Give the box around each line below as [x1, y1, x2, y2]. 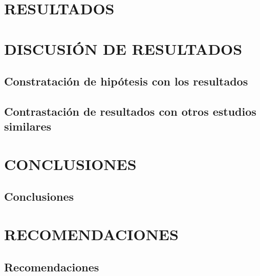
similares [4, 118, 52, 134]
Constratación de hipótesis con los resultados [4, 73, 248, 89]
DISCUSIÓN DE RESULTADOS [4, 38, 243, 59]
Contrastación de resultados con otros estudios [4, 103, 256, 119]
